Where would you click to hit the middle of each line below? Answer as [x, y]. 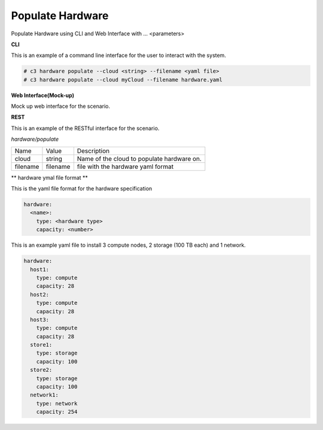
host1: [40, 269]
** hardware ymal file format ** [49, 177]
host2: [40, 294]
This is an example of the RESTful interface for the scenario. [85, 128]
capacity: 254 [57, 412]
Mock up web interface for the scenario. [61, 106]
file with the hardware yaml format [125, 166]
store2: [41, 370]
